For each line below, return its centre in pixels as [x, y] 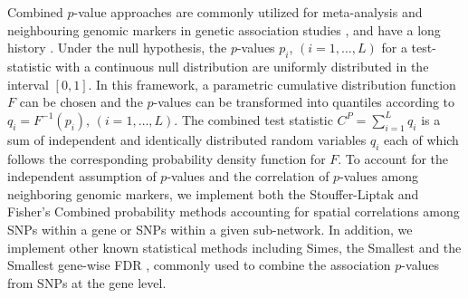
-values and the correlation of [248, 176]
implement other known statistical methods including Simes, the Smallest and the [234, 247]
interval [28, 84]
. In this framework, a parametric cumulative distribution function [272, 84]
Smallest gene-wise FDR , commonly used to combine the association [199, 265]
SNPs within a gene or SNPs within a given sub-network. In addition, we [210, 229]
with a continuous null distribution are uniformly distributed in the [242, 66]
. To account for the [393, 158]
